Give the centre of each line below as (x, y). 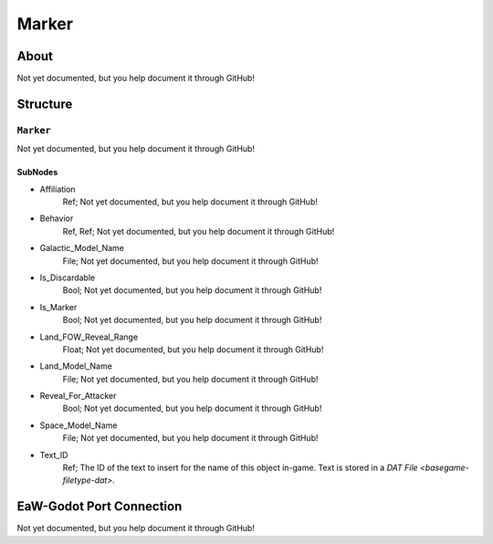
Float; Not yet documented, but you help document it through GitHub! (193, 349)
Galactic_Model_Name (82, 248)
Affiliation (58, 189)
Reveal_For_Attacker (78, 396)
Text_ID (54, 455)
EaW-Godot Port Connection (100, 507)
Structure (45, 104)
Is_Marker (58, 307)
